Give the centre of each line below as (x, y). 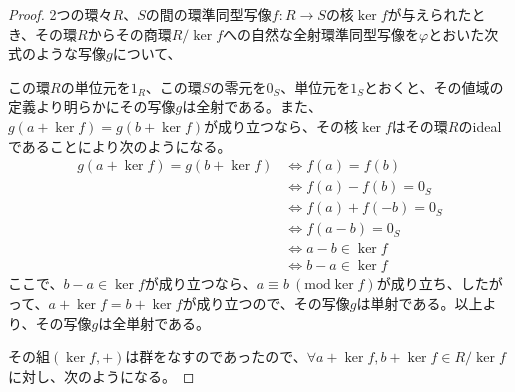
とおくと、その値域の (434, 86)
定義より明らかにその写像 (92, 106)
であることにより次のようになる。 (120, 145)
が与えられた (429, 14)
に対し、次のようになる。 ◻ (101, 375)
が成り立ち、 (418, 283)
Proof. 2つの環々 (60, 14)
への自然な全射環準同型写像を (321, 33)
